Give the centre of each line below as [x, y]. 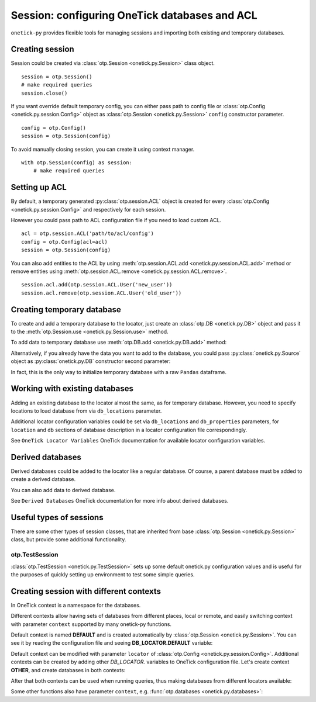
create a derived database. [43, 479]
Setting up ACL [39, 187]
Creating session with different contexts [86, 591]
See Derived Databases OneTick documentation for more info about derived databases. [120, 501]
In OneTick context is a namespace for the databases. [76, 605]
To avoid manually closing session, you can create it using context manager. [103, 149]
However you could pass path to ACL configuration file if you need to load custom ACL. [116, 220]
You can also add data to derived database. [63, 490]
